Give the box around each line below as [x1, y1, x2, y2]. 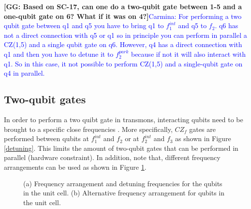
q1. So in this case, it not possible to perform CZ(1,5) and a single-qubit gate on [4, 58, 243, 68]
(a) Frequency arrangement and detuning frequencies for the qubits [23, 178, 222, 188]
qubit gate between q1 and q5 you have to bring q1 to [4, 20, 164, 31]
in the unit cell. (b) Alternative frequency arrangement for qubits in [23, 188, 225, 198]
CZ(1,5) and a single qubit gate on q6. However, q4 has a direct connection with [4, 39, 242, 49]
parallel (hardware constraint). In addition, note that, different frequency [4, 152, 221, 162]
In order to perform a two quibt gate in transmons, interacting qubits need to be [4, 114, 243, 124]
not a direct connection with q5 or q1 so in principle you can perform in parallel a [4, 30, 247, 40]
